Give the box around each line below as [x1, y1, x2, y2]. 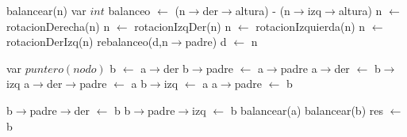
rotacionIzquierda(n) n [255, 17, 366, 34]
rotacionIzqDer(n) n [134, 17, 232, 34]
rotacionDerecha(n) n [6, 17, 110, 34]
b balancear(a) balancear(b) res [230, 101, 383, 118]
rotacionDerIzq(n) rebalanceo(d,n [6, 33, 168, 50]
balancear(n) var [6, 2, 86, 18]
